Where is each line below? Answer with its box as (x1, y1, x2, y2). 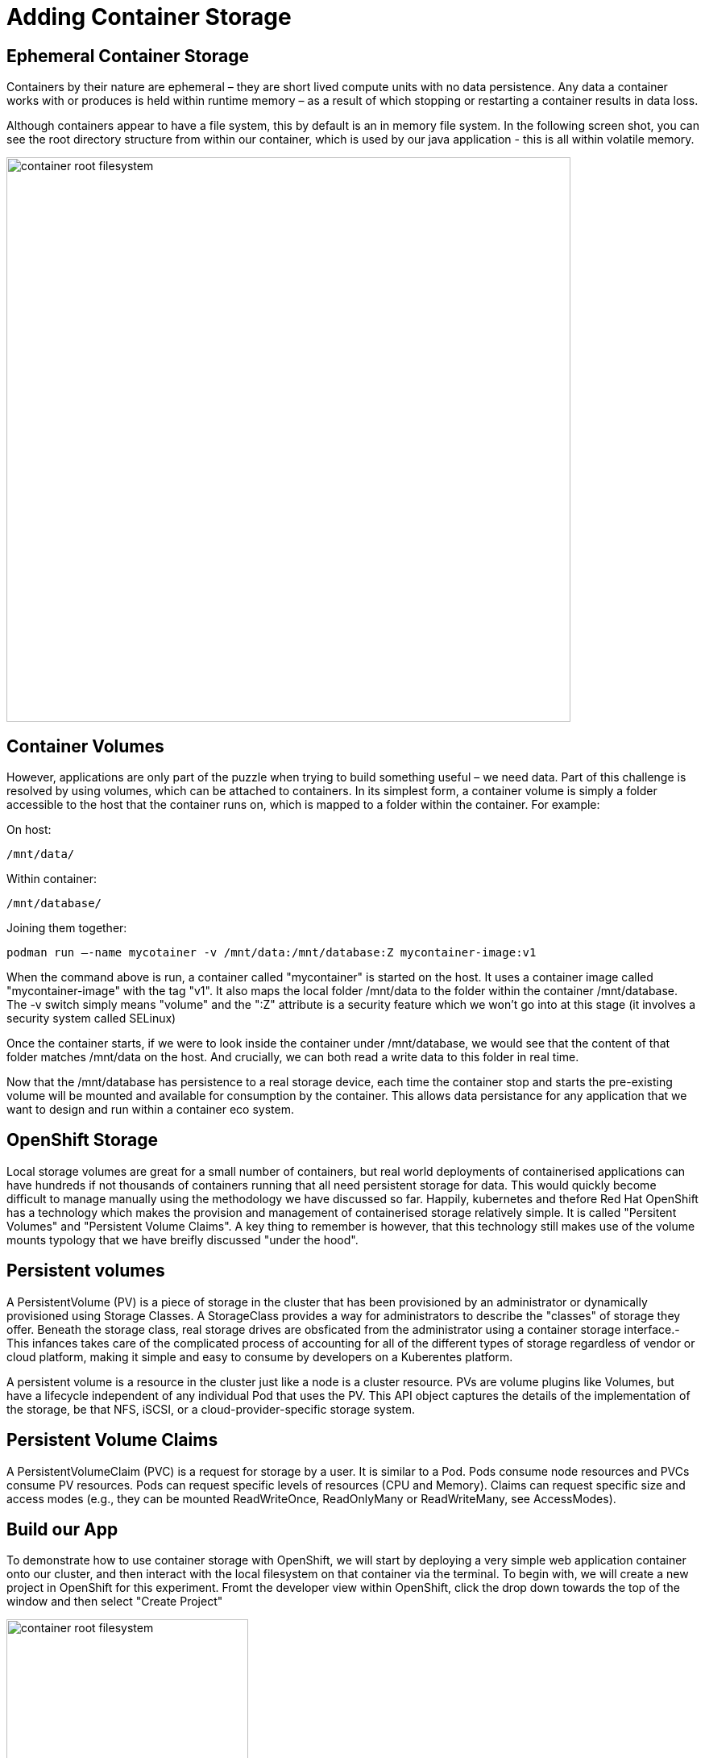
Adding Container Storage (6, 3, 292, 31)
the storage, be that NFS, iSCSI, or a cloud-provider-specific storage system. (6, 1402, 415, 1416)
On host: (6, 823, 52, 837)
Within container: (6, 872, 97, 886)
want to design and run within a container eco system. (6, 1102, 294, 1117)
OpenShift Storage (6, 1130, 159, 1151)
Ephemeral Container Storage (6, 45, 249, 66)
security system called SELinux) (6, 1011, 176, 1026)
